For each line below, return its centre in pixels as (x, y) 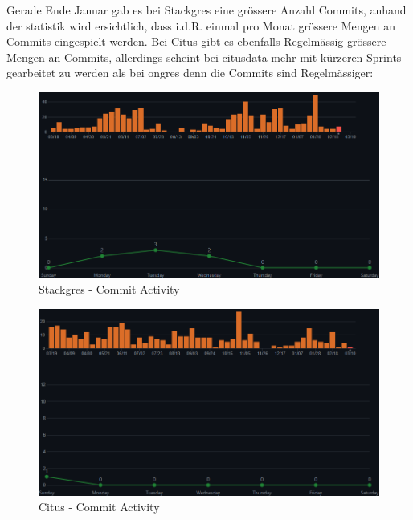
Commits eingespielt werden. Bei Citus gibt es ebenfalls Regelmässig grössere (196, 41)
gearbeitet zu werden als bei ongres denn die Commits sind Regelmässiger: (190, 73)
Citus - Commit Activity (99, 507)
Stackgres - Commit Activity (109, 289)
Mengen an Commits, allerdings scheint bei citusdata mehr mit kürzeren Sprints (204, 57)
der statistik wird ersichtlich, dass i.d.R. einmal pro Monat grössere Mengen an (201, 25)
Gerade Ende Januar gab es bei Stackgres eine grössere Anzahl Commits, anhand (206, 10)
